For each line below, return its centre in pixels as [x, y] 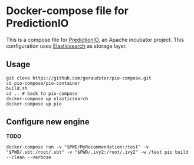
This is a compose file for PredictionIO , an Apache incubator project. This [95, 39]
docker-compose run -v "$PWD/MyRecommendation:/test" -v [78, 147]
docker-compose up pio [34, 104]
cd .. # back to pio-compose [42, 93]
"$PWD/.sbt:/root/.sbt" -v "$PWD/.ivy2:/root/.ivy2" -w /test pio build [97, 152]
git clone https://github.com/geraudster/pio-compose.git [79, 78]
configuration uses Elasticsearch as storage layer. [67, 46]
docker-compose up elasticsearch [47, 98]
